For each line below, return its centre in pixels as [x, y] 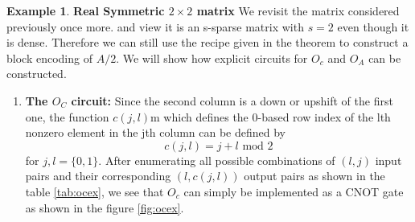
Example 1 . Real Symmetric [86, 10]
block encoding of [49, 58]
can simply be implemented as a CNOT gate [294, 191]
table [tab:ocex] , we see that [95, 191]
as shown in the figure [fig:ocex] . [105, 207]
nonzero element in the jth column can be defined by [155, 132]
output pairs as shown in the [314, 176]
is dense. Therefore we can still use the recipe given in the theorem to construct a [207, 42]
